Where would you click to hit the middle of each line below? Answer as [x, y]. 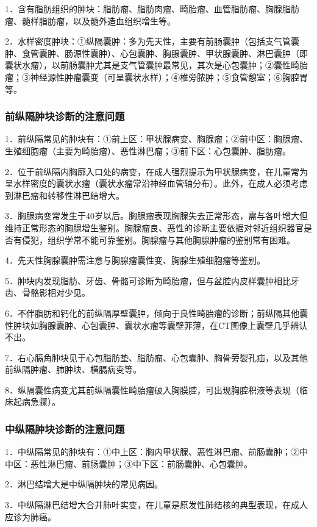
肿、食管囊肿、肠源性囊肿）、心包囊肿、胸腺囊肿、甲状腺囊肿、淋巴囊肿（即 [156, 53]
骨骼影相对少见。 [56, 292]
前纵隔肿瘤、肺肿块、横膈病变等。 [73, 369]
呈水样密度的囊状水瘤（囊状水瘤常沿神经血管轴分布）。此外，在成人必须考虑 [156, 183]
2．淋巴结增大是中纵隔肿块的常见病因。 [84, 484]
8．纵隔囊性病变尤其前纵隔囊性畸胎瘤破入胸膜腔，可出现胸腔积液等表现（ [152, 389]
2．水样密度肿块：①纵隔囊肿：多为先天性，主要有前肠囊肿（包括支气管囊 [152, 41]
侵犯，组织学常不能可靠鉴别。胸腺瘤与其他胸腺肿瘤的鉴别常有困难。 [158, 239]
